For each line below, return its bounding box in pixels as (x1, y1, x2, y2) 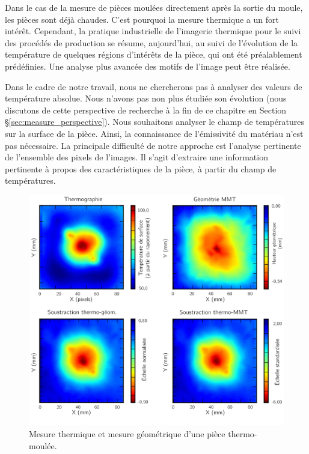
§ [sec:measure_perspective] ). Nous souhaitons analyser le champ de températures (5, 115, 304, 128)
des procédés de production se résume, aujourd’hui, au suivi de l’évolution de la (5, 36, 298, 49)
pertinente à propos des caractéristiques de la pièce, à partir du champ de (5, 162, 277, 175)
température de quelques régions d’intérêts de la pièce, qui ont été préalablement (5, 48, 302, 61)
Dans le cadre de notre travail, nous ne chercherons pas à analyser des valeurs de (5, 80, 302, 92)
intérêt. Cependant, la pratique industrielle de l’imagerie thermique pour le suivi (5, 25, 301, 37)
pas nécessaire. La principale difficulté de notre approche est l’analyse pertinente (5, 139, 301, 151)
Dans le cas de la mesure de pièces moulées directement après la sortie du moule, (5, 1, 303, 13)
